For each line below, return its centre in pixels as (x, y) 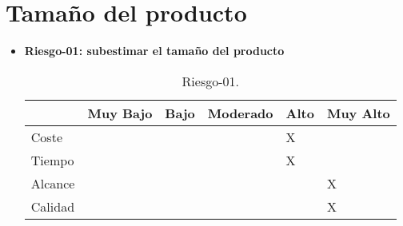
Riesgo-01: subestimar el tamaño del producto (154, 51)
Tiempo (52, 160)
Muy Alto (358, 113)
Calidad (53, 206)
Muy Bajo (120, 113)
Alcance (53, 183)
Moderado (240, 113)
